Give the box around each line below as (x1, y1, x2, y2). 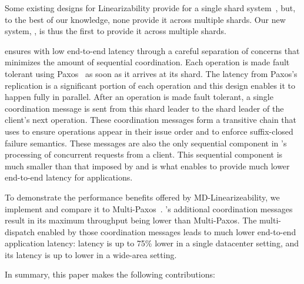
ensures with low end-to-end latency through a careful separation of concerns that (5, 44, 300, 56)
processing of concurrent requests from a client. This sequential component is (5, 148, 283, 161)
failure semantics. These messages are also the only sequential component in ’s (5, 136, 287, 149)
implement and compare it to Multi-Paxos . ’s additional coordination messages (5, 202, 293, 215)
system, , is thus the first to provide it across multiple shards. (5, 25, 226, 37)
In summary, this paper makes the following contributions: (5, 268, 215, 280)
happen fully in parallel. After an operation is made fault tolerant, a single (5, 91, 273, 103)
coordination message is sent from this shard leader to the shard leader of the (5, 102, 284, 114)
